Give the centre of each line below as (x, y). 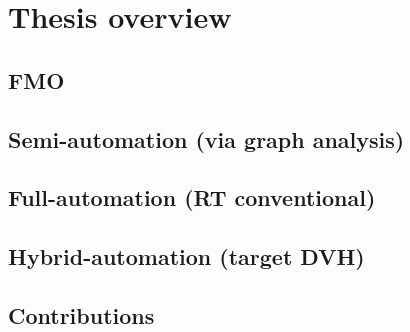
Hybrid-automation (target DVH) (186, 256)
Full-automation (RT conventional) (192, 197)
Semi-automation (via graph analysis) (206, 138)
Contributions (81, 314)
